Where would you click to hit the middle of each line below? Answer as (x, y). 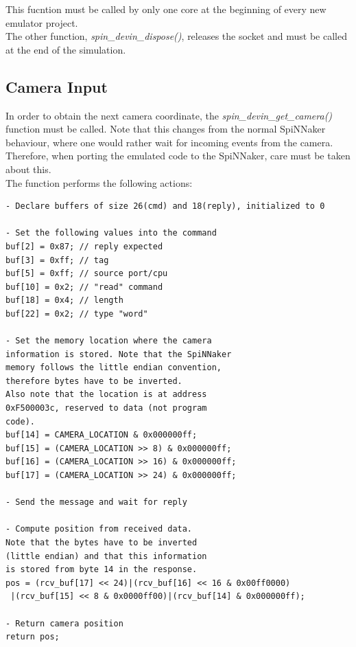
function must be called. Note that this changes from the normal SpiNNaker (166, 129)
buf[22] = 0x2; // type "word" (77, 314)
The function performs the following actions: (99, 182)
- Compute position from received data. (99, 529)
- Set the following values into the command (111, 233)
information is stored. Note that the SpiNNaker (119, 354)
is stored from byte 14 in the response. (102, 570)
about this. (28, 169)
